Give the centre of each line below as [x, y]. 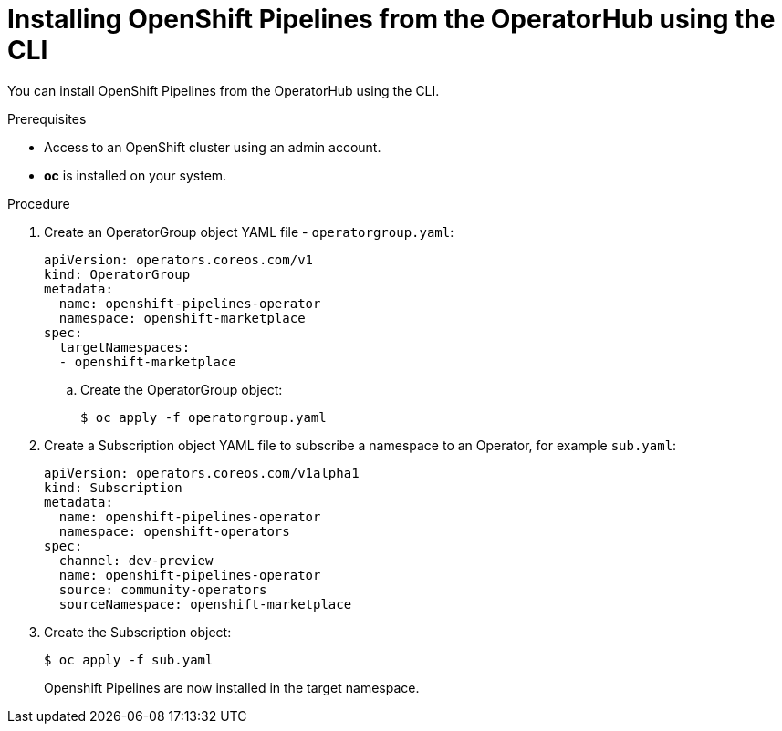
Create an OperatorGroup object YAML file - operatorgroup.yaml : [249, 232]
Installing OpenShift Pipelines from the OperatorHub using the [391, 19]
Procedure [39, 203]
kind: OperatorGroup [117, 274]
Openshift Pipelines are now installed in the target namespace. [232, 687]
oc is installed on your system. [136, 175]
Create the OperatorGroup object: [182, 389]
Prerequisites [47, 118]
